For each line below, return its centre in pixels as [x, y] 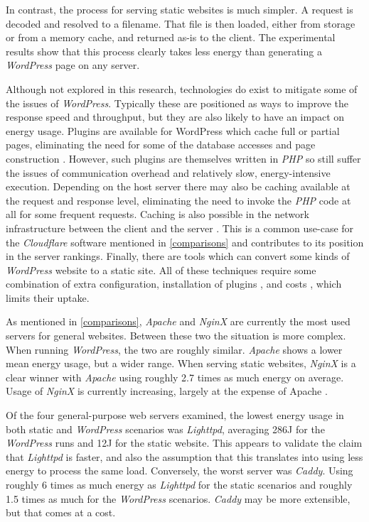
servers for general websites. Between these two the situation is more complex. [176, 336]
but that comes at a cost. [61, 512]
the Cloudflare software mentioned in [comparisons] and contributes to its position [185, 242]
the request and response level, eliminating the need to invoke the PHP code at [178, 200]
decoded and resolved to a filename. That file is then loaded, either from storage [181, 23]
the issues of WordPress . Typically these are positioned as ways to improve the [177, 103]
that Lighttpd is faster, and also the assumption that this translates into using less [184, 456]
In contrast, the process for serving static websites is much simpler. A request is [180, 9]
